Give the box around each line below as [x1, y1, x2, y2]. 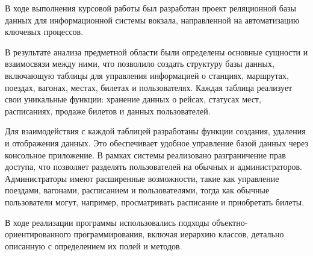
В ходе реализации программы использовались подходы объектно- [5, 216, 248, 228]
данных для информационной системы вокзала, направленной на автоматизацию [5, 13, 300, 26]
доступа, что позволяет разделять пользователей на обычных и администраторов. [5, 160, 302, 173]
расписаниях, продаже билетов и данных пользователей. [5, 104, 211, 117]
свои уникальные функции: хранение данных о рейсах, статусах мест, [5, 93, 261, 105]
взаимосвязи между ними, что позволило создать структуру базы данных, [5, 57, 274, 70]
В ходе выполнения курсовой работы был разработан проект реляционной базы [5, 2, 297, 14]
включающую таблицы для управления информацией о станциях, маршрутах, [5, 69, 289, 81]
